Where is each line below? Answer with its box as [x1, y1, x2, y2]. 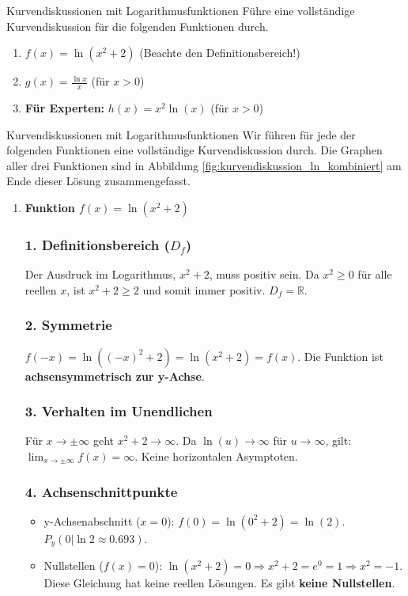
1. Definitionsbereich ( [25, 234, 170, 254]
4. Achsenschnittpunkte [25, 481, 178, 501]
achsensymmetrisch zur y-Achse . [25, 367, 205, 384]
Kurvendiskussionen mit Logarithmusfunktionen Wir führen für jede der [6, 126, 356, 142]
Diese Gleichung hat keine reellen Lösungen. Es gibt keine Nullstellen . [43, 575, 395, 591]
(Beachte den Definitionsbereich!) [139, 44, 300, 61]
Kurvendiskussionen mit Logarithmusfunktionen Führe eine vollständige [6, 2, 355, 18]
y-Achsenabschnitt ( [43, 512, 141, 529]
